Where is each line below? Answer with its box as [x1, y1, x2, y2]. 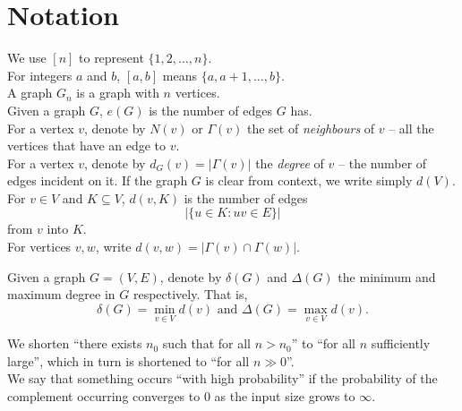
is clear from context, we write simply [205, 171, 413, 190]
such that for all [162, 334, 251, 353]
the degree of [255, 153, 324, 172]
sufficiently [371, 334, 431, 353]
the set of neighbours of [247, 118, 375, 137]
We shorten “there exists [7, 334, 142, 353]
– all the [389, 118, 434, 137]
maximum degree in [7, 285, 115, 304]
